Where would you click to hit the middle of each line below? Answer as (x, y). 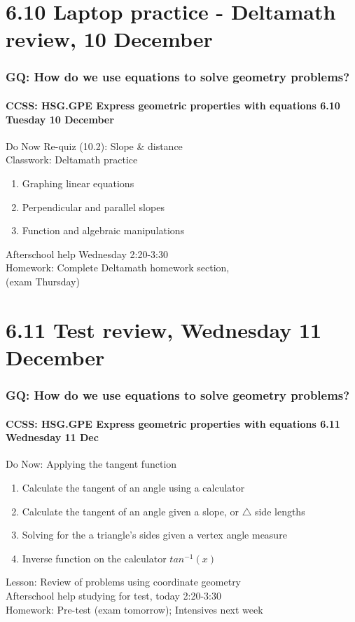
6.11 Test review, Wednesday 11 (164, 329)
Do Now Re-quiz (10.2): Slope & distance (94, 146)
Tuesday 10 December (60, 119)
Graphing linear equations (78, 183)
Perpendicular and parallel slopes (93, 207)
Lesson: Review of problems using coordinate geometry (124, 582)
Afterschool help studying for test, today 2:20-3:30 (113, 595)
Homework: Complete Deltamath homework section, (118, 268)
